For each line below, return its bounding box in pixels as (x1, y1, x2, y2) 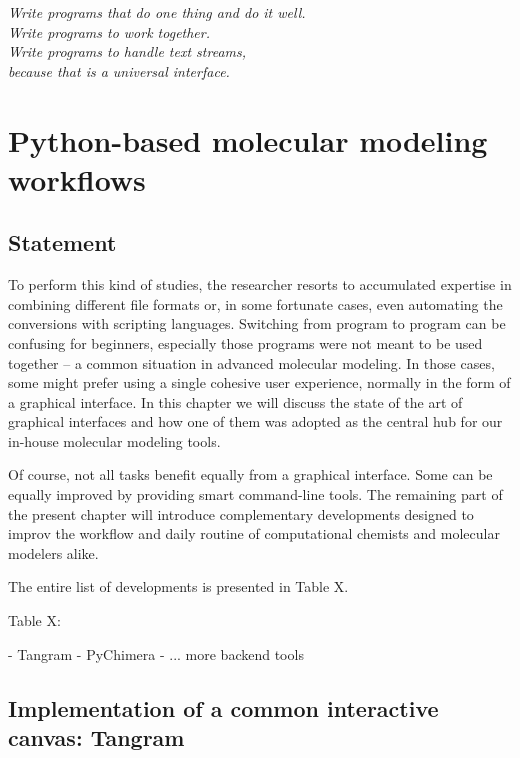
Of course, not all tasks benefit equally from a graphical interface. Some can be (8, 464, 493, 485)
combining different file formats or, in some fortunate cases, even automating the (8, 293, 503, 314)
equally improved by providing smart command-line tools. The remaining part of (8, 484, 503, 505)
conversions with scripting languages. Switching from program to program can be (8, 313, 506, 334)
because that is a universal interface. (8, 60, 230, 81)
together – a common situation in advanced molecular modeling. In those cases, (8, 352, 495, 373)
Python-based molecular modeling (8, 119, 488, 160)
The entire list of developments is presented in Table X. (8, 576, 349, 597)
